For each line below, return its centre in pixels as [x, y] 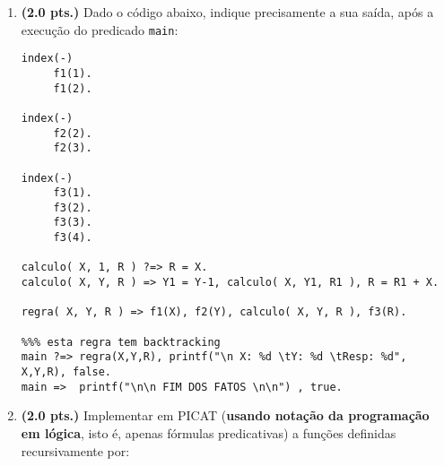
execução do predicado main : [100, 29]
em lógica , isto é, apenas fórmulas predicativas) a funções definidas [209, 432]
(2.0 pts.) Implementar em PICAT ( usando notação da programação [225, 415]
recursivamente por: [75, 450]
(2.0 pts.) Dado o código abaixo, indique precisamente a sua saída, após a [227, 12]
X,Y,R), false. [66, 372]
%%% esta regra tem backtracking [121, 342]
